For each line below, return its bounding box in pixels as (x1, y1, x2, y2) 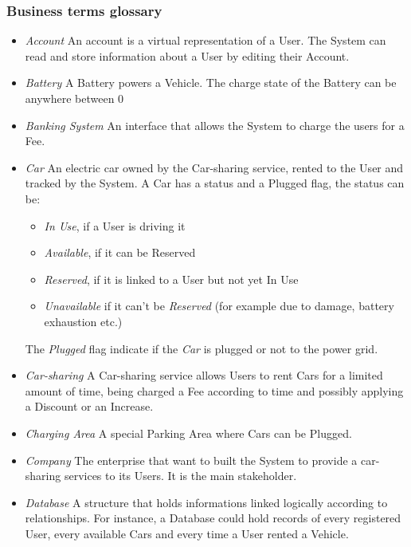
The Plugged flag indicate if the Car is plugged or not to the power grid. (25, 340, 378, 356)
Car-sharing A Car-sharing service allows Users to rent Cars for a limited (25, 367, 383, 384)
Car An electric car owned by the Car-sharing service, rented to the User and (25, 159, 404, 175)
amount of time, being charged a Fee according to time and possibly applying (25, 382, 404, 399)
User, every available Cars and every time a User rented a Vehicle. (25, 525, 349, 541)
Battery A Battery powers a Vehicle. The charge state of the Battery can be (25, 74, 397, 91)
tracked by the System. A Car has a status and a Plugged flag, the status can (25, 175, 405, 191)
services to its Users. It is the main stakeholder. (64, 467, 297, 484)
